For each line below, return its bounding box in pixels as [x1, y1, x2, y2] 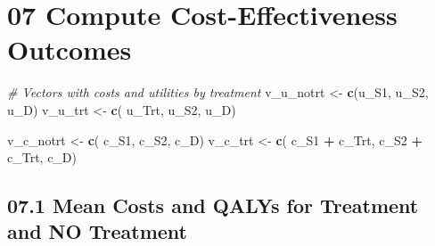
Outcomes [7, 31, 132, 68]
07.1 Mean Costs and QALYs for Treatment [7, 192, 419, 219]
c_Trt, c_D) [7, 148, 78, 167]
